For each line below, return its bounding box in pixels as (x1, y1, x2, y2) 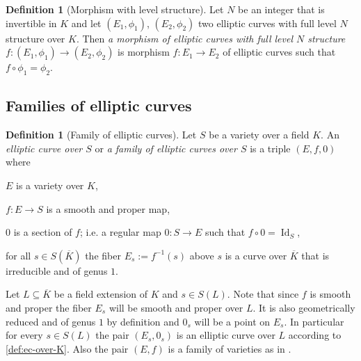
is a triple (250, 141, 291, 155)
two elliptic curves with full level (198, 15, 337, 30)
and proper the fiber (6, 300, 92, 314)
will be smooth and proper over (109, 300, 243, 314)
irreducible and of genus (6, 263, 108, 278)
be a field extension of (54, 287, 148, 301)
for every (6, 328, 43, 342)
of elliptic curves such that (223, 45, 336, 59)
